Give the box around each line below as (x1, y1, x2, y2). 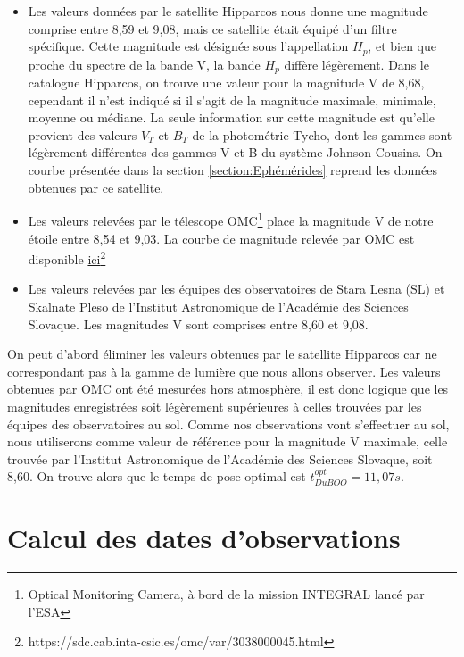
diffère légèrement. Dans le (284, 54, 429, 73)
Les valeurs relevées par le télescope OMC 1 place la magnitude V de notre (28, 209, 434, 229)
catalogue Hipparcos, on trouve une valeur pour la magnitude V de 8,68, (28, 73, 425, 92)
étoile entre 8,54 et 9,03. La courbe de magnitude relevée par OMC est (28, 229, 415, 247)
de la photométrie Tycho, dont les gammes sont (192, 125, 452, 144)
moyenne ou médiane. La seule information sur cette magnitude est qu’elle (28, 108, 435, 127)
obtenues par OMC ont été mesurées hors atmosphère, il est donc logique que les (7, 379, 449, 398)
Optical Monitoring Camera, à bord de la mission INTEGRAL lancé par (28, 585, 425, 603)
